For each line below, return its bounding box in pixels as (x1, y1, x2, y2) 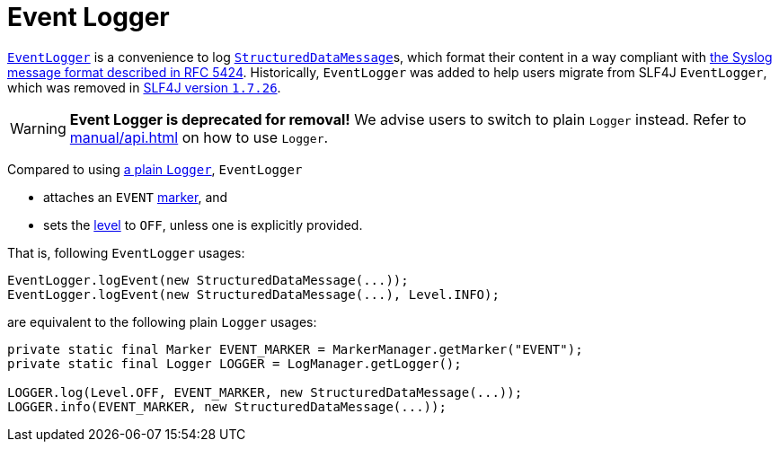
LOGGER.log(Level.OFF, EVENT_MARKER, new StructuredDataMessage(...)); (7, 384, 523, 400)
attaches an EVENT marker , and (43, 189, 228, 205)
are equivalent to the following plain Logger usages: (7, 313, 317, 330)
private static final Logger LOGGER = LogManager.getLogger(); (7, 356, 462, 371)
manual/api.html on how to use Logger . (69, 128, 329, 146)
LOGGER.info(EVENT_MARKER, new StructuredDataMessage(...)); (7, 399, 447, 414)
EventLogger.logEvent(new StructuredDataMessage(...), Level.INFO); (7, 286, 500, 302)
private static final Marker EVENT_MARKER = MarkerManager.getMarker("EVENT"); (7, 341, 583, 357)
